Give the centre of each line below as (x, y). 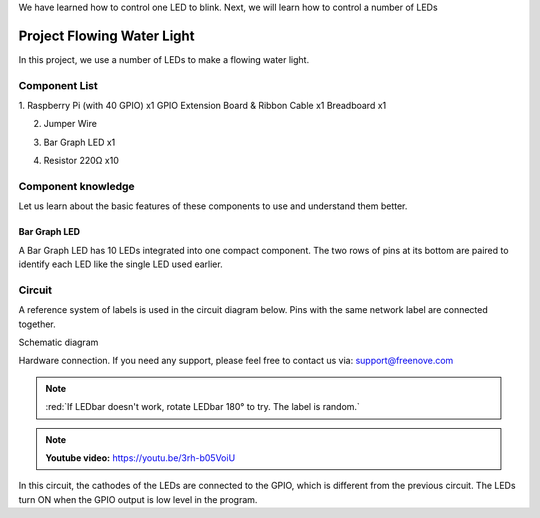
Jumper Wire (70, 124)
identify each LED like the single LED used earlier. (121, 264)
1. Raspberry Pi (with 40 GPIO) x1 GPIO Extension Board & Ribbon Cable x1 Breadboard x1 (202, 106)
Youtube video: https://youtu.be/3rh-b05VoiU (140, 458)
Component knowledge (76, 186)
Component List (58, 85)
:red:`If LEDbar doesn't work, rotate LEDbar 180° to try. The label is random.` (202, 407)
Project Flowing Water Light (106, 35)
